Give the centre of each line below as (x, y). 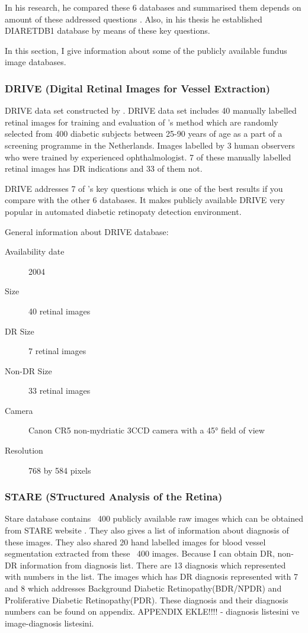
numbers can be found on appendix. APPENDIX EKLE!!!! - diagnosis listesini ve (152, 611)
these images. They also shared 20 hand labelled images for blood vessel (135, 542)
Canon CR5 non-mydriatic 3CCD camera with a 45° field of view (147, 430)
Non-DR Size (28, 370)
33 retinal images (60, 391)
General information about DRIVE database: (87, 231)
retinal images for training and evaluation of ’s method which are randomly (142, 122)
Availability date (35, 251)
